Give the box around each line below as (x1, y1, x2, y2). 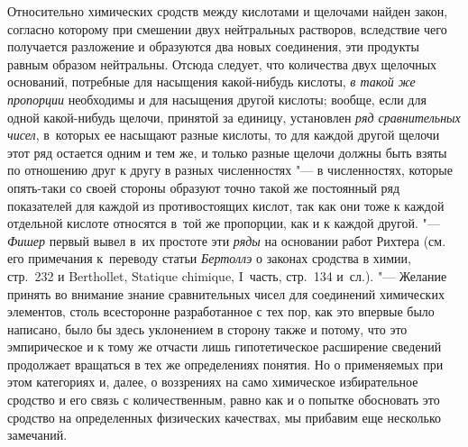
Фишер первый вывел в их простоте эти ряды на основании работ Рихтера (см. (7, 231, 446, 250)
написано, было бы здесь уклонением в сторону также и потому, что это (7, 319, 408, 338)
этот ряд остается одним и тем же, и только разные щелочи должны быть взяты (7, 142, 447, 161)
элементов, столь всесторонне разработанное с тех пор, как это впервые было (7, 302, 435, 321)
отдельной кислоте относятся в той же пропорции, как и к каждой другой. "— (7, 214, 440, 233)
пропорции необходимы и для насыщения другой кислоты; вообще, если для (7, 89, 427, 108)
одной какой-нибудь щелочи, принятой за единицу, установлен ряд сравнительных (7, 107, 461, 126)
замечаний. (7, 425, 68, 444)
